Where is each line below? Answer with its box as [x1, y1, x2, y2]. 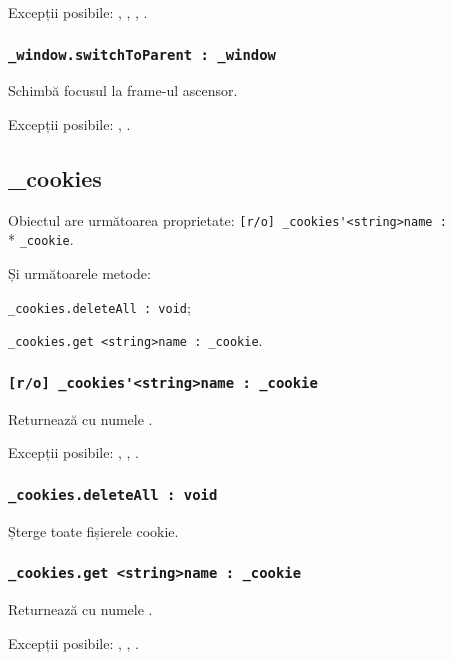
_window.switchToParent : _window [8, 46, 276, 63]
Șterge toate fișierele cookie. [8, 520, 179, 541]
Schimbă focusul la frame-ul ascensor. [8, 80, 238, 101]
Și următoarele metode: [8, 263, 151, 284]
